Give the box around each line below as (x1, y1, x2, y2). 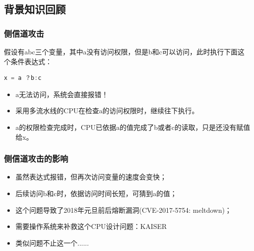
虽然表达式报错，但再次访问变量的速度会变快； (15, 172, 167, 182)
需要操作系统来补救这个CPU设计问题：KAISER (15, 221, 167, 231)
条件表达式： (10, 56, 52, 66)
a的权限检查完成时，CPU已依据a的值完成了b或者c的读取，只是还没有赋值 (15, 122, 250, 132)
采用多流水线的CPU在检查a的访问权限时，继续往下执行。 (15, 105, 199, 116)
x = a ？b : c (4, 75, 42, 82)
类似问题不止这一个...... (15, 237, 89, 248)
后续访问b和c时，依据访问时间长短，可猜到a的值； (15, 188, 177, 198)
